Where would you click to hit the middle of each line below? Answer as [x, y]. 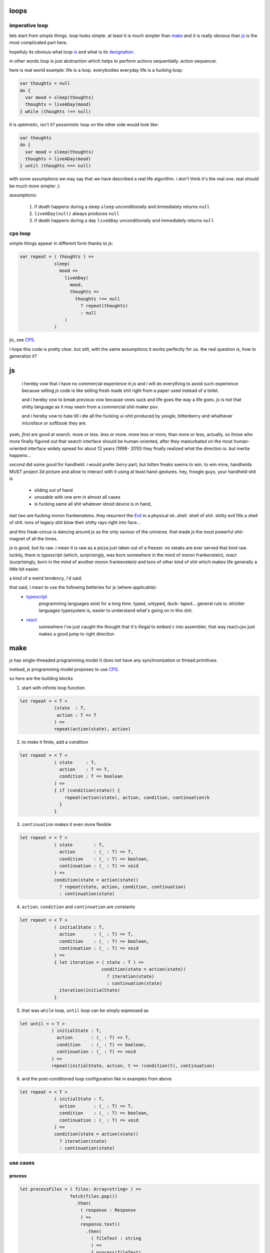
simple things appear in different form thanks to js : [61, 244]
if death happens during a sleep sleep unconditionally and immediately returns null [122, 206]
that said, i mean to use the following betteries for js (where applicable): [83, 587]
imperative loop [29, 26]
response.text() [100, 1224]
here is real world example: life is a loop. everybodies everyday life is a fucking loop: [96, 70]
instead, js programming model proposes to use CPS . [64, 669]
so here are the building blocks [41, 679]
